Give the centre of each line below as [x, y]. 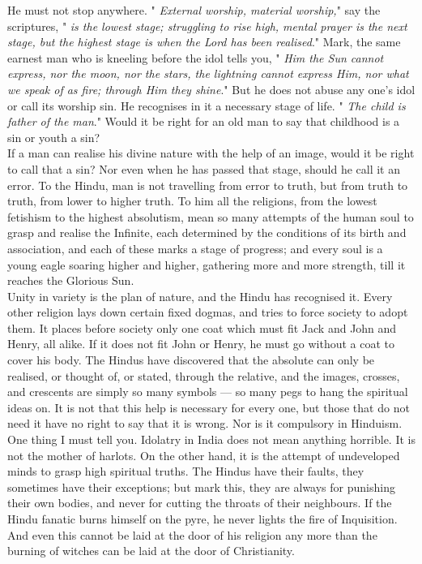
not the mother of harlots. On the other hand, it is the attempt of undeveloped [204, 455]
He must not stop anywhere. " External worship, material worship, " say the [194, 10]
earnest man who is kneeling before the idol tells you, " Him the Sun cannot [196, 57]
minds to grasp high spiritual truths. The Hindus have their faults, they [186, 471]
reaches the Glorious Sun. [71, 280]
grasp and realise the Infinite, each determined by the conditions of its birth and [207, 232]
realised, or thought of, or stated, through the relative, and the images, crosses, [204, 375]
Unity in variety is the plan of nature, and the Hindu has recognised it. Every [200, 296]
